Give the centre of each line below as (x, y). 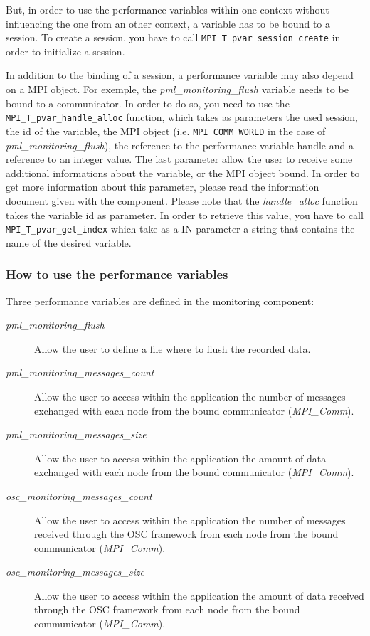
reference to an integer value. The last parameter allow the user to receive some (179, 159)
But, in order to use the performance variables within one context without (168, 9)
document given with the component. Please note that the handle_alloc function (182, 200)
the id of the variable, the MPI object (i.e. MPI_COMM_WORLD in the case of (166, 131)
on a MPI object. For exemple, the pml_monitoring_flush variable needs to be (177, 89)
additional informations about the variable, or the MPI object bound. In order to (183, 173)
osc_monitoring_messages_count (79, 495)
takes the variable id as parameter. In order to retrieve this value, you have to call (185, 214)
